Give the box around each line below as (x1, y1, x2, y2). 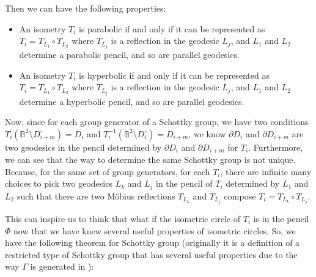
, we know (188, 127, 226, 140)
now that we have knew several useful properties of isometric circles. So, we (13, 224, 296, 237)
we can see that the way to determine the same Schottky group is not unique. (5, 153, 296, 166)
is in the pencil (253, 212, 309, 225)
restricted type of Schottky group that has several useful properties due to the (5, 248, 298, 261)
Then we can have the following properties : (5, 2, 166, 14)
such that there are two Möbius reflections (17, 189, 175, 202)
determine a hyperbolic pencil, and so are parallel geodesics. (19, 95, 244, 107)
